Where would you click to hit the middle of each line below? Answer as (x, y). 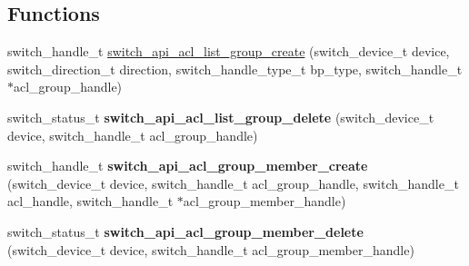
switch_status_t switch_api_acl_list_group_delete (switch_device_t (221, 117)
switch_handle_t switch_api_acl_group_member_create (188, 166)
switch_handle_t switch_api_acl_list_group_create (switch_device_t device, (229, 51)
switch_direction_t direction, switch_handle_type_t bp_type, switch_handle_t (235, 69)
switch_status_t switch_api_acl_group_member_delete (185, 231)
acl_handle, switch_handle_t (90, 201)
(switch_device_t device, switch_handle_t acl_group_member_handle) (211, 249)
